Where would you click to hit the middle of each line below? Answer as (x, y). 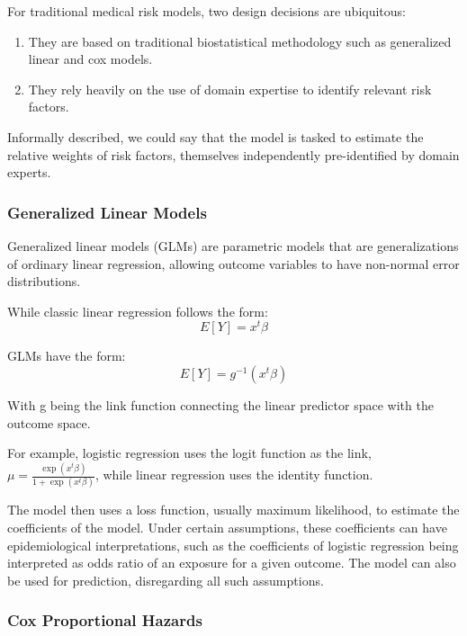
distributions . (44, 281)
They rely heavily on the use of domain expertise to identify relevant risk (230, 89)
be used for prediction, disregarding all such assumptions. (166, 580)
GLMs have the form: (67, 356)
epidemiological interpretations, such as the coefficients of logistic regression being (233, 545)
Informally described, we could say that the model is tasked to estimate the (216, 136)
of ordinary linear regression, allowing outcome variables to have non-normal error (233, 263)
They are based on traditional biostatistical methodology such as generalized (240, 41)
